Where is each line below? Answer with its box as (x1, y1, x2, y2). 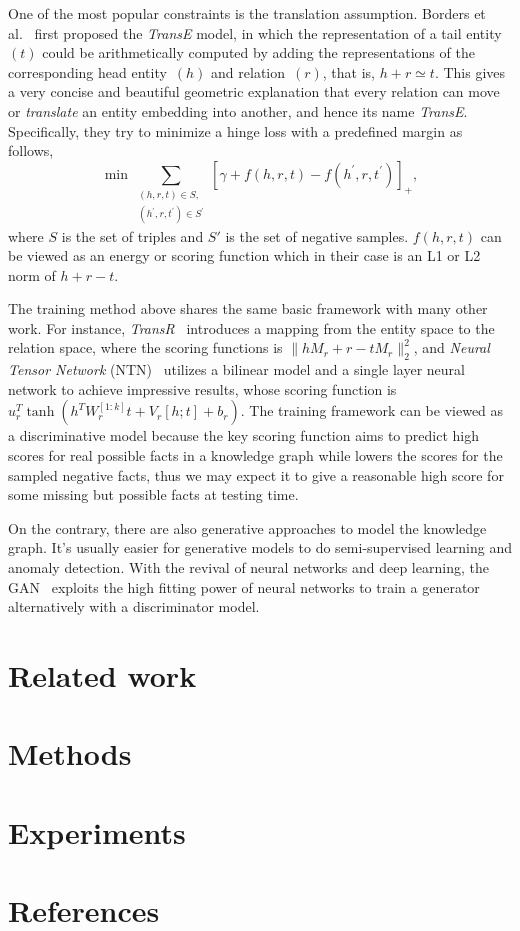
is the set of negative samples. (225, 225, 409, 246)
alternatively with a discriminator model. (8, 596, 260, 617)
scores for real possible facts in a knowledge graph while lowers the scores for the (8, 445, 503, 466)
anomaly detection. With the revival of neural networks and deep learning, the (8, 557, 489, 578)
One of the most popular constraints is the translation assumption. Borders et (8, 3, 486, 23)
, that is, (322, 61, 376, 82)
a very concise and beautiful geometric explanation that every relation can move (8, 81, 500, 102)
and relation (211, 61, 286, 82)
